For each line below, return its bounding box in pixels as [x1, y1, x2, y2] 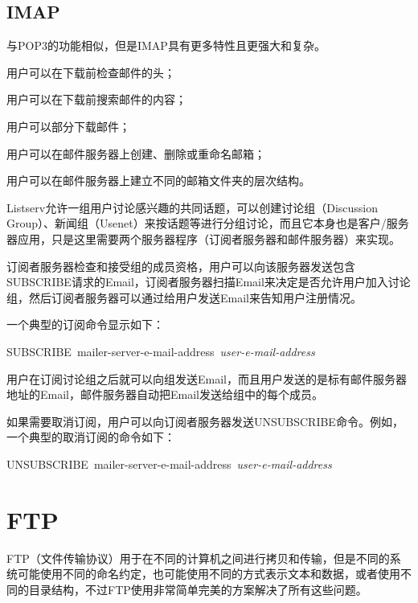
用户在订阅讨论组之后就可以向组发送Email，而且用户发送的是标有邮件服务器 [6, 370, 407, 387]
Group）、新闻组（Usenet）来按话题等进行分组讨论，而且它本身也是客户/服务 [6, 215, 409, 232]
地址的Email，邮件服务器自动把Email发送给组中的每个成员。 [6, 386, 323, 403]
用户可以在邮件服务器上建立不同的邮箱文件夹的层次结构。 [6, 172, 310, 189]
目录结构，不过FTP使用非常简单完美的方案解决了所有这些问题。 [28, 580, 367, 597]
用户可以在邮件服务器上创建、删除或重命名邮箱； [6, 145, 265, 162]
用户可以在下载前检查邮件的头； [6, 64, 175, 80]
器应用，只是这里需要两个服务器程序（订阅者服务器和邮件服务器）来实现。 [6, 230, 400, 247]
